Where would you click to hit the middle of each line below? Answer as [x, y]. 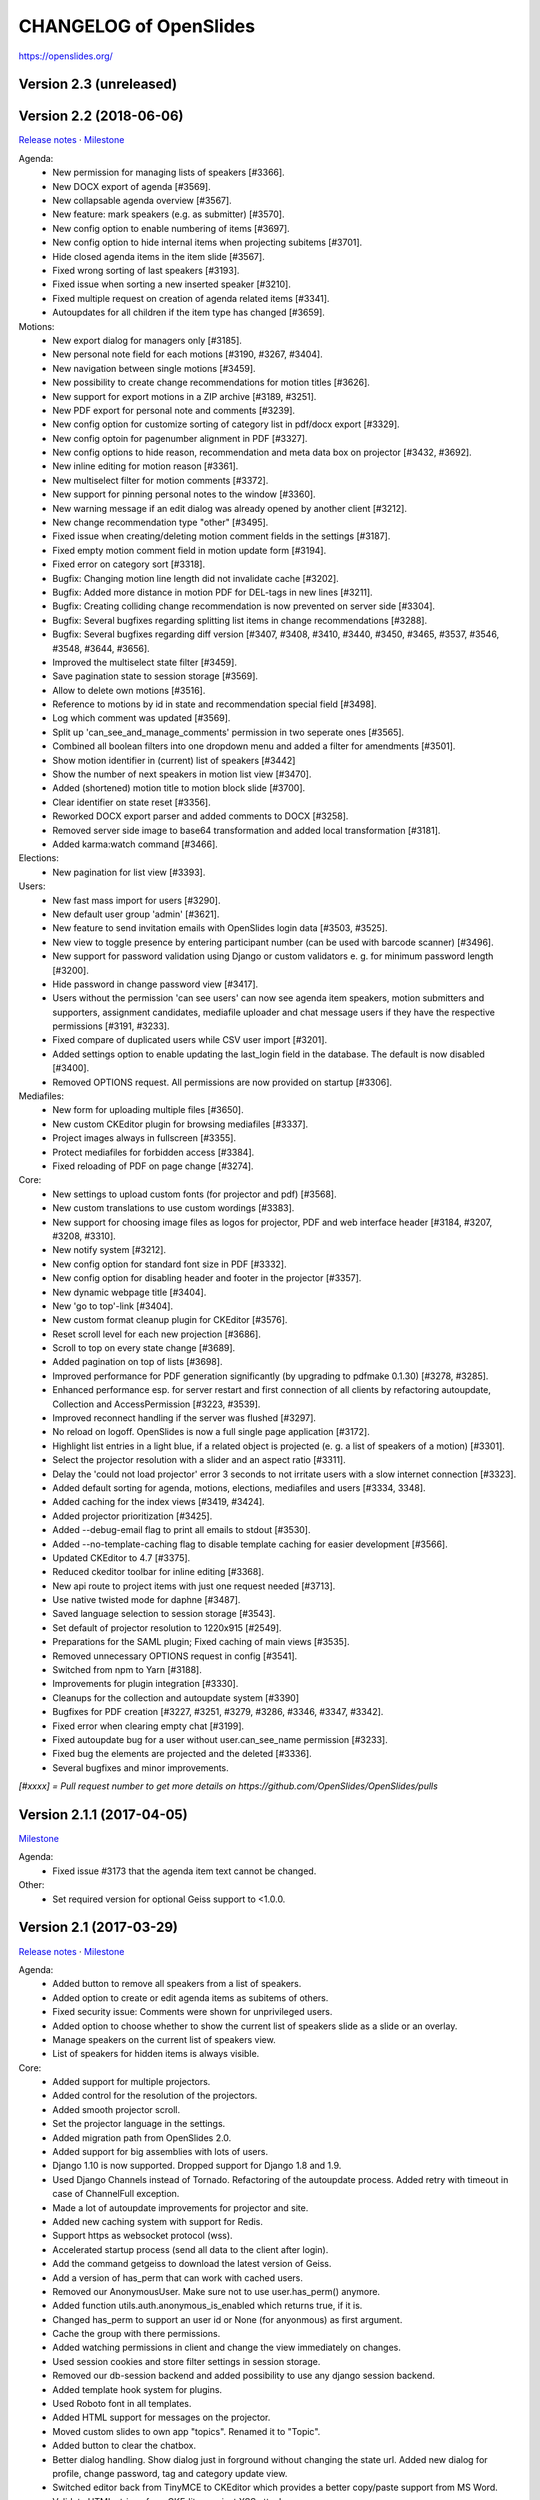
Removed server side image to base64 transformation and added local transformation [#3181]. [246, 830]
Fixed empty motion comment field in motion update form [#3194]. [189, 550]
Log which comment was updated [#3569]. [141, 718]
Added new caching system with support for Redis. [158, 2221]
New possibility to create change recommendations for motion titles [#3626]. [211, 382]
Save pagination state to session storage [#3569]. [155, 676]
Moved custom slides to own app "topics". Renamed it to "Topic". [186, 2431]
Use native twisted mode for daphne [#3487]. [146, 1600]
